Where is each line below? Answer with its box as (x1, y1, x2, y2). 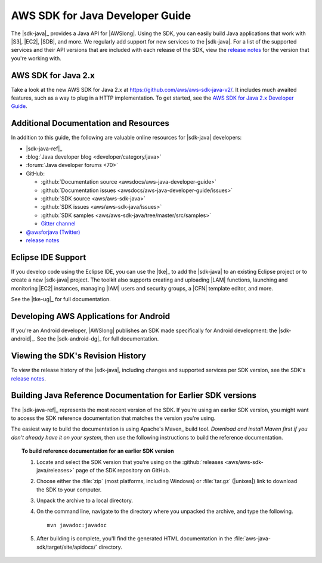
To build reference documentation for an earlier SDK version (21, 447, 174, 454)
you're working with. (11, 54, 62, 62)
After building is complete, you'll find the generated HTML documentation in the (36, 535, 233, 542)
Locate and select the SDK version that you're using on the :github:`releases (36, 458, 224, 465)
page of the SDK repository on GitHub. (75, 466, 171, 474)
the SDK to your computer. (36, 486, 102, 493)
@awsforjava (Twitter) (26, 228, 80, 236)
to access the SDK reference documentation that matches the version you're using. (11, 414, 216, 422)
